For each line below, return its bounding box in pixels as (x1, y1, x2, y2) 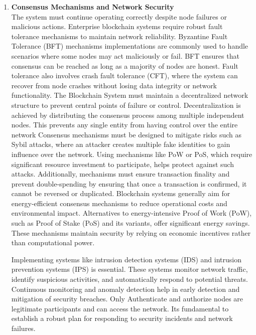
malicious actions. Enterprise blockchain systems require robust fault (11, 21, 223, 32)
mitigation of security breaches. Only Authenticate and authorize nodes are (11, 293, 243, 304)
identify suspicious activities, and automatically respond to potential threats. (11, 274, 248, 284)
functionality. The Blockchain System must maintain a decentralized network (11, 90, 248, 100)
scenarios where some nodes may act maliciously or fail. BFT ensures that (11, 50, 239, 61)
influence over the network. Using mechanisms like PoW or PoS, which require (11, 148, 252, 159)
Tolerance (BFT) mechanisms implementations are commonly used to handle (11, 41, 248, 51)
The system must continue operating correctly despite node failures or (11, 11, 227, 22)
